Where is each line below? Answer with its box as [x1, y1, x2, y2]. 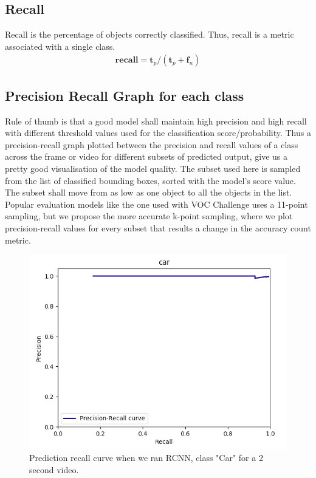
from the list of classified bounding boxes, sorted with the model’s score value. [5, 174, 296, 186]
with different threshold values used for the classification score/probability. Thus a [5, 126, 311, 139]
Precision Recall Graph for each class [5, 86, 244, 104]
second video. [29, 463, 79, 476]
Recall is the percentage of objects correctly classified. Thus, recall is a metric [5, 28, 294, 41]
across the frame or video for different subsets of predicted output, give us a [5, 150, 288, 163]
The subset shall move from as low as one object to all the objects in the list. [5, 186, 292, 199]
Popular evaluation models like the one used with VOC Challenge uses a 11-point [5, 197, 308, 210]
